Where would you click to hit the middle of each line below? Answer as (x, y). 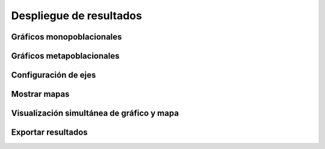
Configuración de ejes (54, 75)
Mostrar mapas (40, 94)
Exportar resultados (49, 133)
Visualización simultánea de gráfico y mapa (95, 113)
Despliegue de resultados (77, 16)
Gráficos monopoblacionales (67, 37)
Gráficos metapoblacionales (65, 56)
